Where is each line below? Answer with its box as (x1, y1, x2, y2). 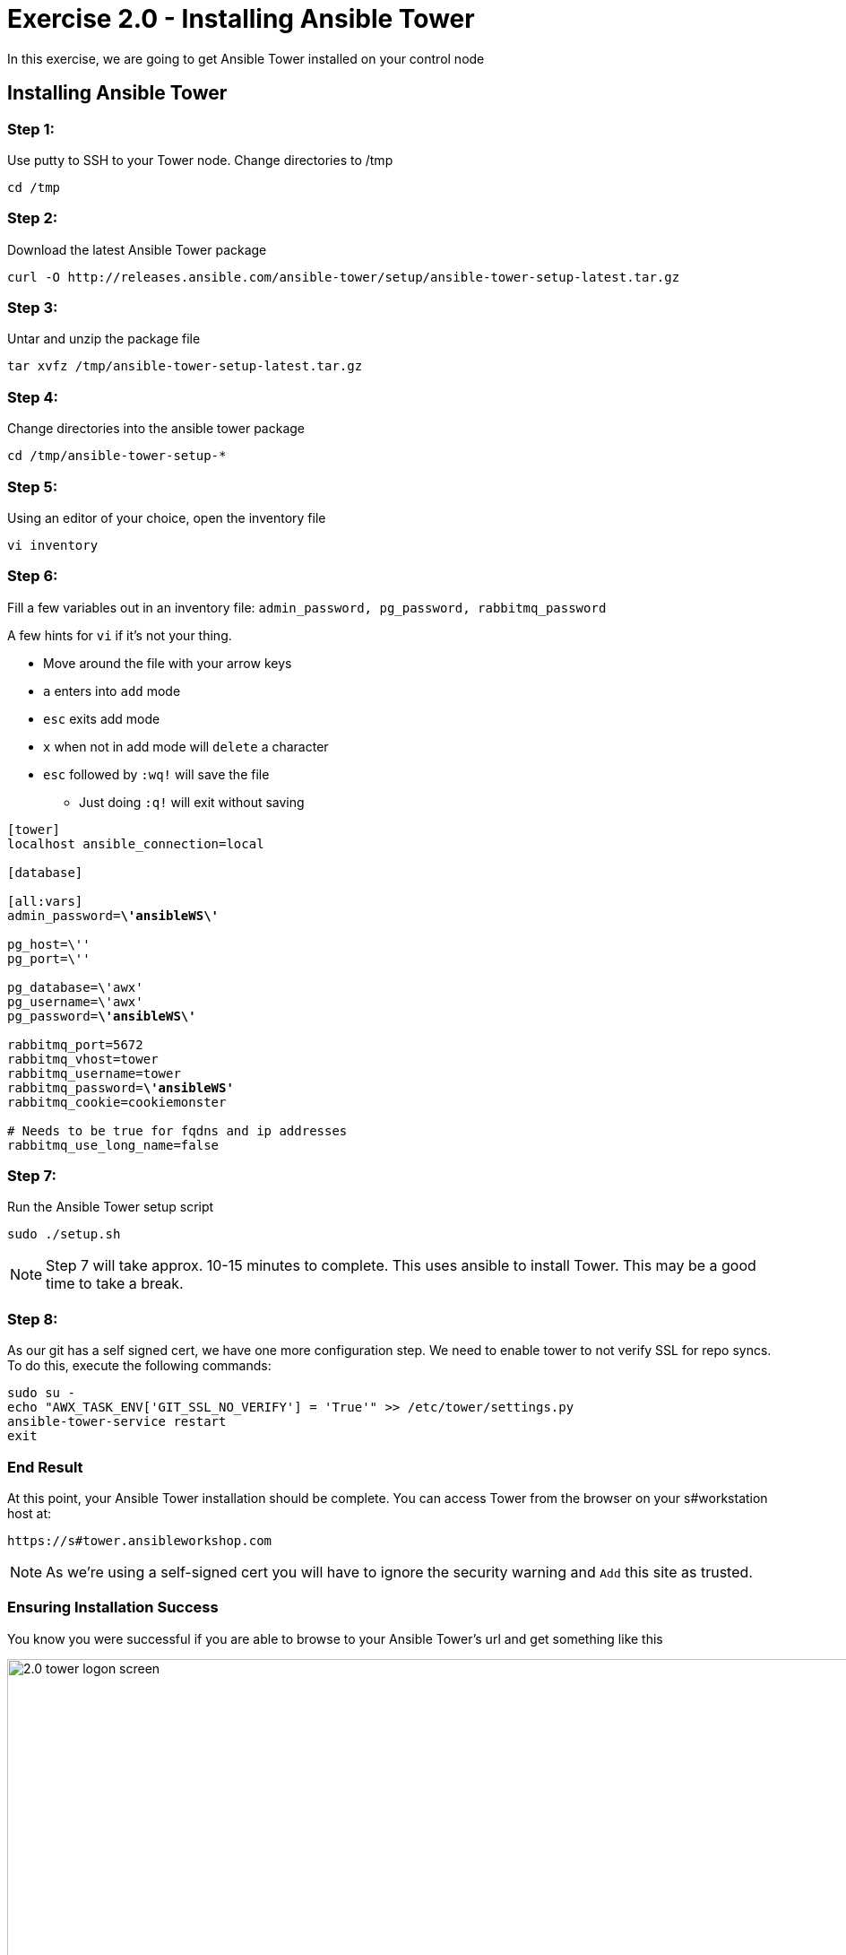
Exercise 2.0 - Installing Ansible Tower (7, 4, 475, 34)
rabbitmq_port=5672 (7, 1037, 143, 1052)
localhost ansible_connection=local (7, 836, 264, 851)
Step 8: (7, 1309, 58, 1328)
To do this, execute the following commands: (7, 1358, 272, 1374)
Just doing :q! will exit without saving (79, 794, 305, 810)
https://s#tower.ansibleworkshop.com (7, 1533, 272, 1548)
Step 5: (7, 477, 58, 496)
